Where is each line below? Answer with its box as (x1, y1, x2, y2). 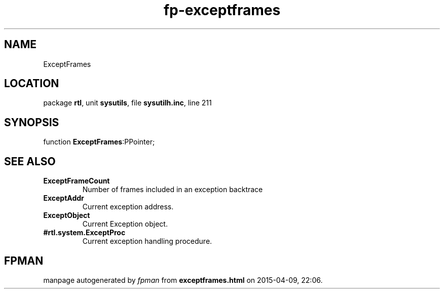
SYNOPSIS (4, 116, 59, 129)
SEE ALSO (4, 155, 56, 168)
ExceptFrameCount (43, 176, 110, 186)
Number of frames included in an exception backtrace (82, 185, 263, 194)
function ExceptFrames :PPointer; (43, 137, 155, 146)
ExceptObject (43, 211, 90, 220)
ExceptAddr (43, 194, 84, 203)
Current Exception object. (82, 219, 168, 229)
